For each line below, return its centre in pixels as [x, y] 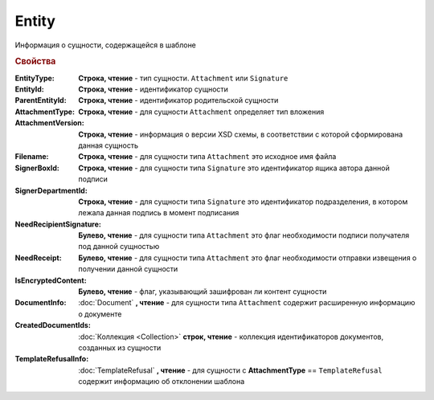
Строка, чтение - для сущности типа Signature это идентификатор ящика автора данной [234, 168]
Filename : [32, 157]
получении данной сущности [128, 269]
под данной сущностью [119, 247]
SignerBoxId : [37, 168]
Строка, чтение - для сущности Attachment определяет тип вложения [201, 112]
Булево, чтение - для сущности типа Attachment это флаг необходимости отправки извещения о [248, 258]
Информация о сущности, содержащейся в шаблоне [106, 45]
